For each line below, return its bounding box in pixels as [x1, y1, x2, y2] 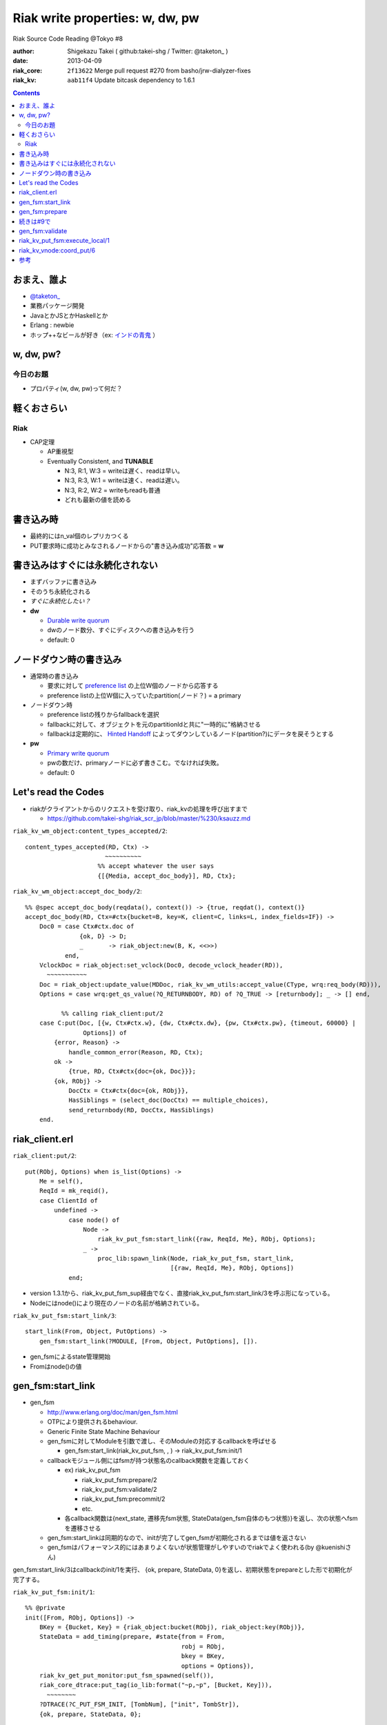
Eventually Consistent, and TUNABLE [47, 457, 154, 465]
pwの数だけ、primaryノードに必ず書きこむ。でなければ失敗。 [47, 759, 223, 767]
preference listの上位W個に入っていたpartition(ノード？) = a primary [47, 691, 241, 700]
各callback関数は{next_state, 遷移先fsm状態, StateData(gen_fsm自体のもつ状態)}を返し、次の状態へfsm [64, 1515, 358, 1523]
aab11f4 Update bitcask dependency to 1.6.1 [67, 76, 195, 84]
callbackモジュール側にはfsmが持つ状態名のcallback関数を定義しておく [47, 1456, 250, 1464]
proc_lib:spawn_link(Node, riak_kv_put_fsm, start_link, [97, 1254, 295, 1263]
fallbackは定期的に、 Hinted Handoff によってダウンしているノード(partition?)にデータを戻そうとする [47, 730, 334, 738]
